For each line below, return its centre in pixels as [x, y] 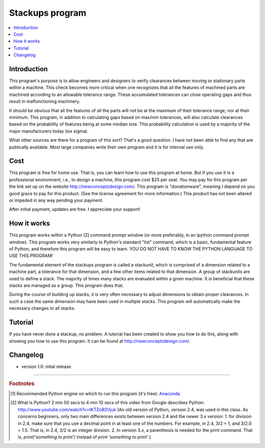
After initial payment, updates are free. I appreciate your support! [75, 209]
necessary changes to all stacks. [42, 308]
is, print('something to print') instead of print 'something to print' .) [84, 437]
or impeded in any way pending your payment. [56, 200]
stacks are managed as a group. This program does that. [66, 286]
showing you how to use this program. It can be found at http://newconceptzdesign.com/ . [100, 341]
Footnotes [22, 384]
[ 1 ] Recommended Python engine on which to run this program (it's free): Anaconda [95, 394]
